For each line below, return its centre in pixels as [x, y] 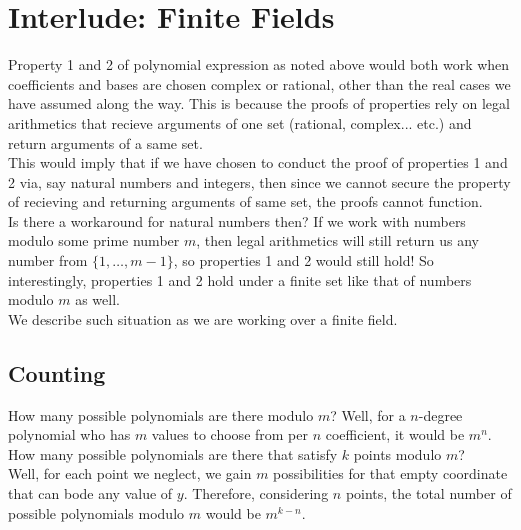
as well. [97, 299]
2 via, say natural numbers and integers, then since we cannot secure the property [259, 181]
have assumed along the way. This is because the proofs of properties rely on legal [259, 103]
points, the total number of [428, 493]
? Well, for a [368, 414]
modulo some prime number [94, 240]
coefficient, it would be [395, 434]
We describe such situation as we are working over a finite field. [203, 318]
